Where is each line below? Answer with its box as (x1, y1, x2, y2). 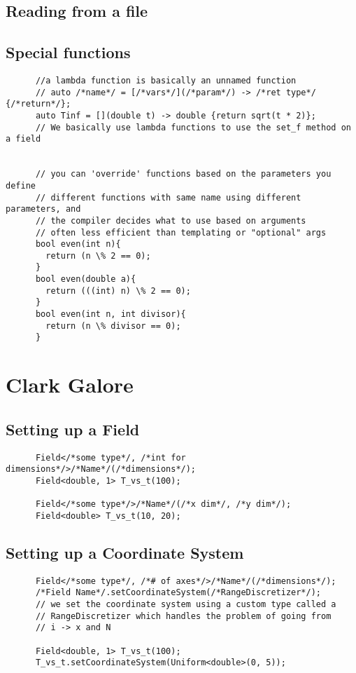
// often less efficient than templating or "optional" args (35, 227, 327, 238)
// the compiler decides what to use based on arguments (35, 215, 306, 226)
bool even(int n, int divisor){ (35, 309, 186, 320)
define (6, 180, 36, 191)
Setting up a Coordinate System (6, 541, 244, 563)
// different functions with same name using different (35, 192, 301, 203)
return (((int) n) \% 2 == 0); (45, 285, 191, 296)
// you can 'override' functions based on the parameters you (35, 169, 332, 179)
